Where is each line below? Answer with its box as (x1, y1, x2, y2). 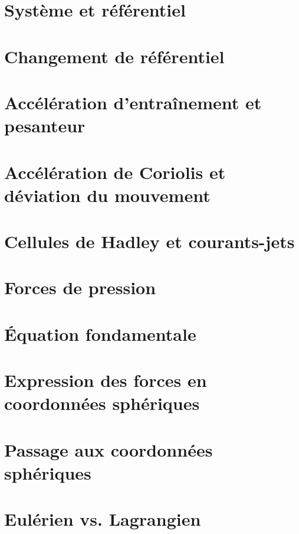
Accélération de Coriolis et (4, 159, 226, 184)
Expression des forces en (4, 368, 207, 392)
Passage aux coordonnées (4, 437, 213, 461)
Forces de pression (4, 275, 156, 299)
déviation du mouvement (4, 183, 211, 207)
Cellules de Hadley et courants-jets (4, 229, 295, 253)
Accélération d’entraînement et (4, 90, 262, 114)
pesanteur (4, 113, 86, 138)
